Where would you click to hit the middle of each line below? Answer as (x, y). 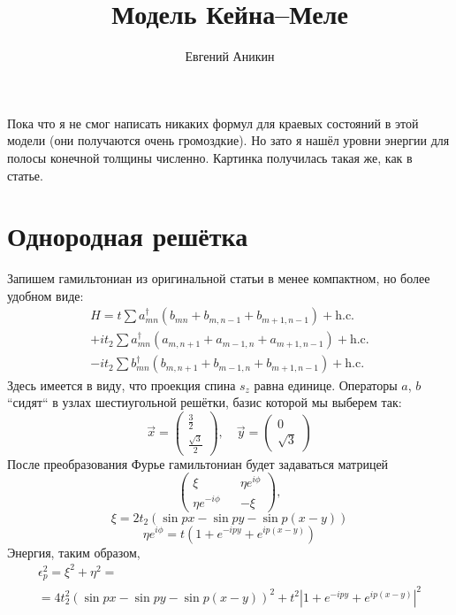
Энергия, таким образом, (74, 552)
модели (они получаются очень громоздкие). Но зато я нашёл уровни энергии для (228, 140)
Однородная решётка (128, 236)
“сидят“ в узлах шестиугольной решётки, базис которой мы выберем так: (205, 402)
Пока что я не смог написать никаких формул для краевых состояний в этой (213, 123)
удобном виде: (46, 295)
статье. (25, 175)
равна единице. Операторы (326, 384)
